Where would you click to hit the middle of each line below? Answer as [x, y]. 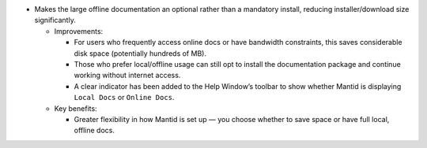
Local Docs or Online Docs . [124, 98]
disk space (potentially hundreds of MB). [140, 53]
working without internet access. [127, 76]
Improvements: [79, 31]
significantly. [55, 20]
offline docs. [94, 131]
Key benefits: [76, 108]
